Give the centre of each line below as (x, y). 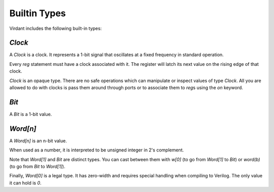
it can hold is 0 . (25, 183)
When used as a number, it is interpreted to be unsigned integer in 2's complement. (97, 150)
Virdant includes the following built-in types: (56, 28)
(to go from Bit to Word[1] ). (37, 166)
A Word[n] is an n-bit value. (38, 141)
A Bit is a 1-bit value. (31, 114)
